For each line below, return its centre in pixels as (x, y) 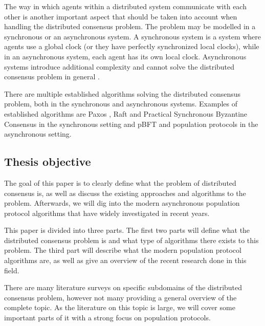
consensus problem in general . (52, 77)
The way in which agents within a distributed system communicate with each (125, 6)
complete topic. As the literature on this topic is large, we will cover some (120, 307)
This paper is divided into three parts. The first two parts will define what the (127, 230)
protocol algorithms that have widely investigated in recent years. (107, 213)
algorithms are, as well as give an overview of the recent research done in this (125, 260)
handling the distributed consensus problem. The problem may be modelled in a (130, 26)
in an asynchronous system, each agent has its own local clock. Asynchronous (125, 56)
